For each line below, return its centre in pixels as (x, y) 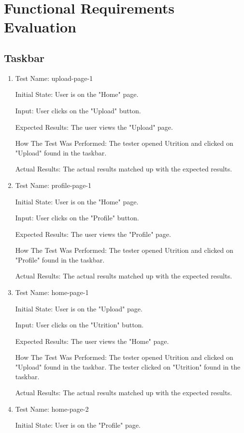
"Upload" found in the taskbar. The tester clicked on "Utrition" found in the (128, 367)
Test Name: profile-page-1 (53, 185)
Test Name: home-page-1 (52, 292)
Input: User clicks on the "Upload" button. (78, 110)
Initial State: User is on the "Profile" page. (78, 425)
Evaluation (40, 27)
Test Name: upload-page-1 (54, 78)
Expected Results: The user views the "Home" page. (92, 341)
